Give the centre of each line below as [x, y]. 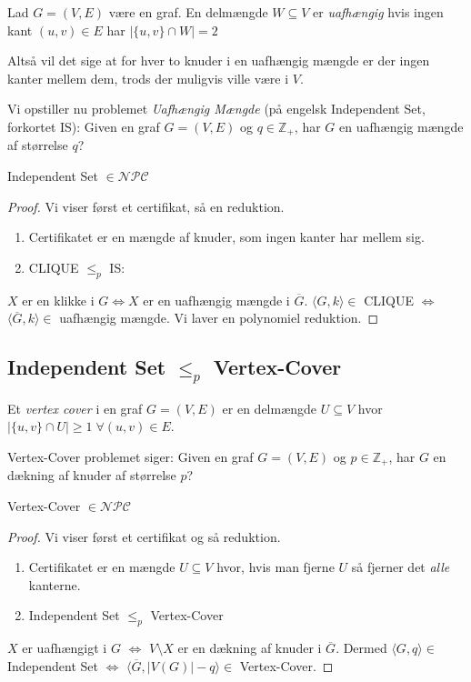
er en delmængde [270, 408]
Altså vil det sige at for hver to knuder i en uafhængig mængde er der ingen [219, 60]
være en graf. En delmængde [188, 12]
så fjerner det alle [401, 567]
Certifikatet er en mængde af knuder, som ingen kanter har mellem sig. [226, 237]
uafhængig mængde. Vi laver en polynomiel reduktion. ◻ [219, 318]
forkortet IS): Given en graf [84, 126]
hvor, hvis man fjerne [276, 567]
